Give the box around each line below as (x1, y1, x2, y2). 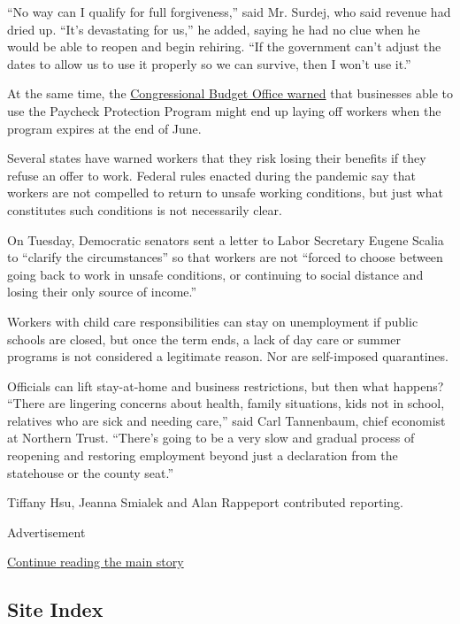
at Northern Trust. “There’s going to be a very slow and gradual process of (7, 428, 415, 447)
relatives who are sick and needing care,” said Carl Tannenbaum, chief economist (7, 411, 446, 429)
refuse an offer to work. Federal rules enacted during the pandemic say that (7, 166, 416, 184)
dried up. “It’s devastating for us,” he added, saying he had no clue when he (7, 19, 420, 38)
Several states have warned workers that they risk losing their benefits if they (7, 149, 426, 167)
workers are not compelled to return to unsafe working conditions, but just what (7, 183, 443, 202)
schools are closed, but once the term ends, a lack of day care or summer (7, 329, 402, 348)
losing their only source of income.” (7, 282, 197, 301)
